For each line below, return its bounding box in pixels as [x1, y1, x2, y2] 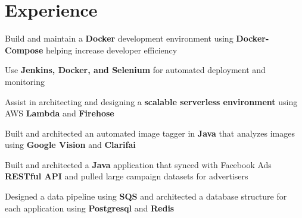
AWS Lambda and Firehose [5, 107, 114, 119]
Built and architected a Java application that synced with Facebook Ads [5, 158, 272, 170]
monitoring [5, 75, 45, 87]
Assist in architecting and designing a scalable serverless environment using [5, 95, 298, 108]
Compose [5, 43, 43, 56]
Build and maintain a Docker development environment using [5, 32, 233, 45]
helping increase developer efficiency [45, 43, 178, 56]
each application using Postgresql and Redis [5, 201, 175, 214]
